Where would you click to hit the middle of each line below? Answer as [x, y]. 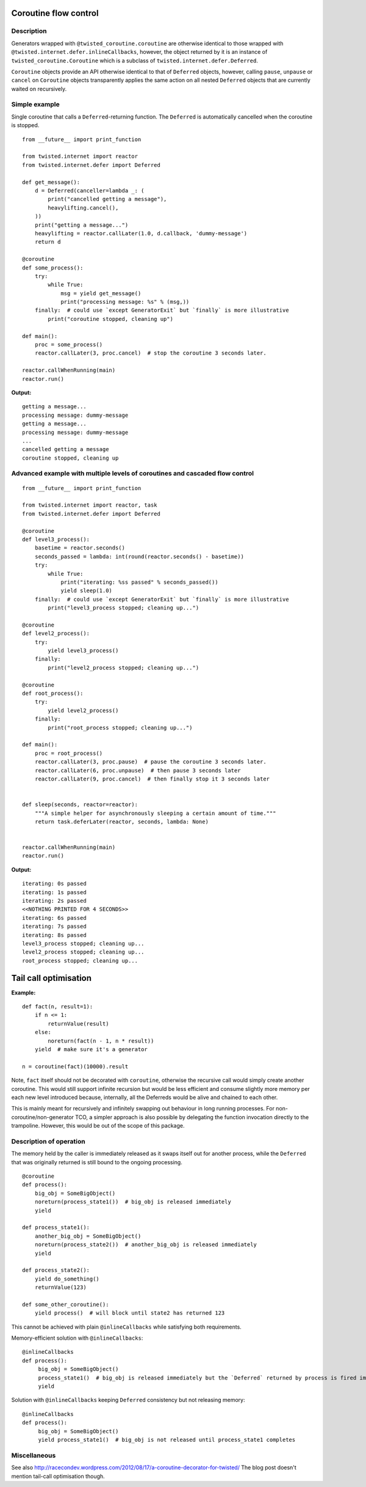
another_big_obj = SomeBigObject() [88, 1236]
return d [48, 242]
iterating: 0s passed [54, 884]
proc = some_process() [69, 345]
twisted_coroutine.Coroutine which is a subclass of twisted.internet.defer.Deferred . [135, 61]
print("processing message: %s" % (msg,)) [125, 302]
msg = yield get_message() [101, 293]
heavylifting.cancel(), [83, 207]
